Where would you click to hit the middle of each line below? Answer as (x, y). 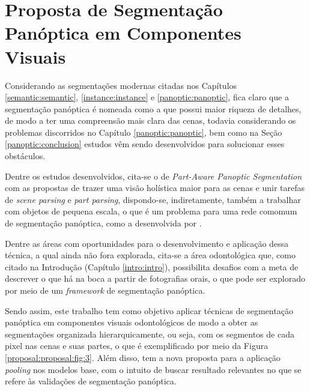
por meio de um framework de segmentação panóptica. (105, 290)
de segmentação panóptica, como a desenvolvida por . (103, 223)
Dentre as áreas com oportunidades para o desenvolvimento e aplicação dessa (147, 243)
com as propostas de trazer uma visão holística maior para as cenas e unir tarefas (155, 188)
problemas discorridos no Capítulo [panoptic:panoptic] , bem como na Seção (144, 132)
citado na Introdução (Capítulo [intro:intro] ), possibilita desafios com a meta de (152, 266)
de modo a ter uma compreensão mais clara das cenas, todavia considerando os (150, 120)
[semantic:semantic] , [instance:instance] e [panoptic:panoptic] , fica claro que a (147, 97)
